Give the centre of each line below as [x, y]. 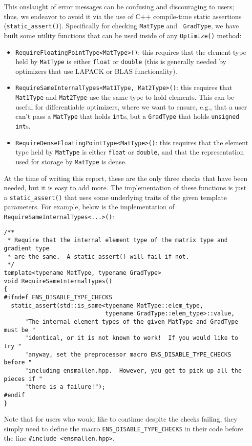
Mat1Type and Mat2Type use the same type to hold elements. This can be [125, 97]
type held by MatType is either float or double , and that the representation [130, 152]
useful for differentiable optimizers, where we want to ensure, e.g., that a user [131, 106]
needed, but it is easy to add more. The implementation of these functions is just [125, 188]
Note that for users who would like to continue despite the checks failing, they [121, 419]
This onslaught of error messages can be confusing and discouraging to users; [119, 6]
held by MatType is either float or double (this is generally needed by [121, 61]
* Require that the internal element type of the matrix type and [118, 240]
